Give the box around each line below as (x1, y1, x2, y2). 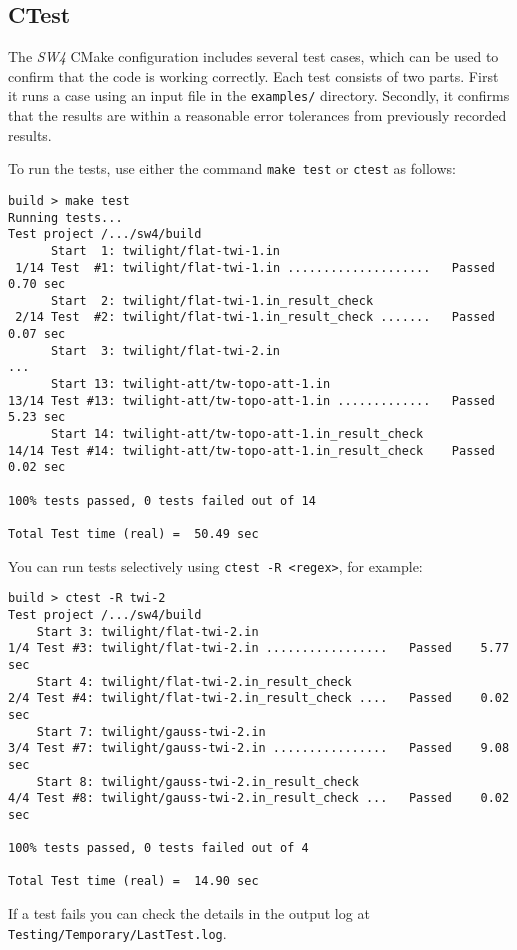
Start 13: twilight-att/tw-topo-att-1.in (50, 377, 331, 392)
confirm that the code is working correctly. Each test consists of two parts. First (8, 65, 499, 86)
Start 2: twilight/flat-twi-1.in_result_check (50, 293, 374, 308)
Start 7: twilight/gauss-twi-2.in (36, 724, 266, 739)
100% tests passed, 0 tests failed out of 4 (8, 841, 309, 856)
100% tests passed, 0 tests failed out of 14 (8, 493, 316, 508)
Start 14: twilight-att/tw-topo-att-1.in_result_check (50, 427, 424, 442)
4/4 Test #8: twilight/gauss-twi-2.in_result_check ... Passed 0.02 (8, 791, 510, 806)
